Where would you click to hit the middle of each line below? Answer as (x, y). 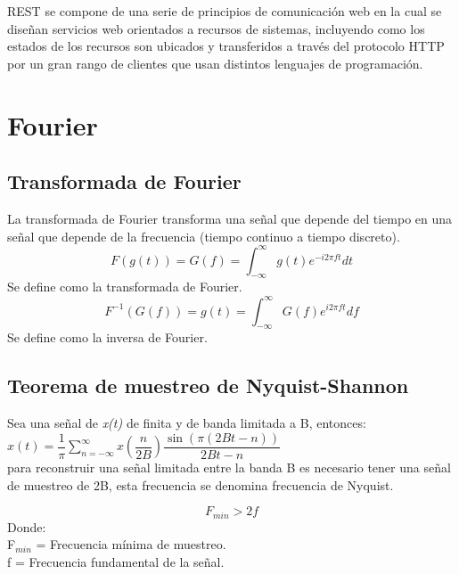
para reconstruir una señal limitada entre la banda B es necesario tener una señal (229, 467)
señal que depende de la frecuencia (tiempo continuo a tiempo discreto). (204, 236)
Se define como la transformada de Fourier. (125, 287)
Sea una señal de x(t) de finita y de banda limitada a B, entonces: (187, 423)
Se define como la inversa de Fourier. (107, 337)
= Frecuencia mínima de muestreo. (131, 544)
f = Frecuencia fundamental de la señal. (116, 562)
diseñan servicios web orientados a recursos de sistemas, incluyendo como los (216, 28)
